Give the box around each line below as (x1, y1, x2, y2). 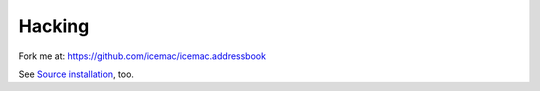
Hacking (18, 15, 90, 37)
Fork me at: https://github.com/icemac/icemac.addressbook (18, 50, 267, 62)
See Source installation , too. (18, 68, 135, 80)
